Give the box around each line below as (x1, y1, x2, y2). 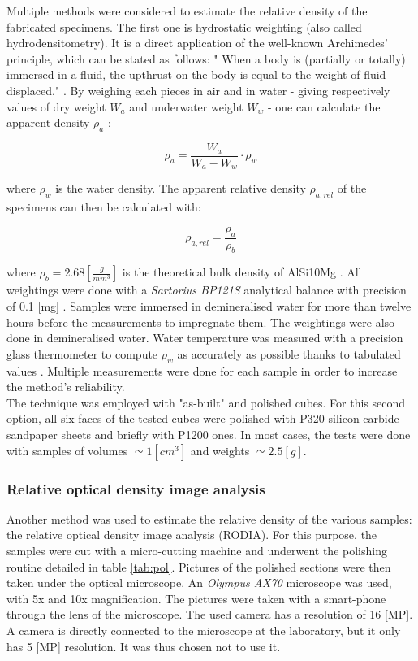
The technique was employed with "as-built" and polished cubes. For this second (6, 394, 406, 411)
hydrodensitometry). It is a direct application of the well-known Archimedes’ (6, 34, 388, 51)
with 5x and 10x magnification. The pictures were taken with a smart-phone (6, 589, 386, 607)
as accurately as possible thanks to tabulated (177, 345, 401, 362)
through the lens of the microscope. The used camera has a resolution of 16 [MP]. (6, 606, 413, 623)
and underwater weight (129, 98, 243, 115)
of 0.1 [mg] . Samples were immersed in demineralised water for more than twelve (6, 298, 412, 315)
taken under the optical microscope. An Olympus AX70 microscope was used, (6, 574, 392, 591)
